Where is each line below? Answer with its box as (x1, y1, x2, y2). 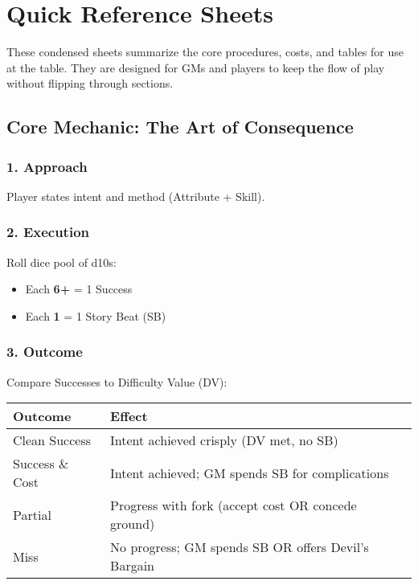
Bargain (110, 556, 155, 575)
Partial (13, 505, 51, 524)
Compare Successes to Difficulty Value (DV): (6, 373, 227, 390)
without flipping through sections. (6, 75, 174, 92)
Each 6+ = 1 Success (25, 280, 133, 297)
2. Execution (6, 222, 90, 242)
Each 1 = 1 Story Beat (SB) (25, 307, 166, 324)
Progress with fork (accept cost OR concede (110, 496, 357, 515)
